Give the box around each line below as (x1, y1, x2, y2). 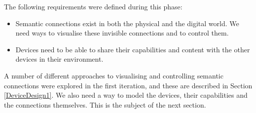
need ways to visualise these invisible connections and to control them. (15, 28, 229, 38)
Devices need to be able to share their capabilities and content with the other (15, 44, 250, 54)
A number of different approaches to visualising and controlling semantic (4, 70, 223, 80)
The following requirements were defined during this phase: (4, 1, 183, 11)
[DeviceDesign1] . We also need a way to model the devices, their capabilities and (4, 90, 248, 100)
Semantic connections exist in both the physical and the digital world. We (15, 18, 239, 28)
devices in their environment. (15, 54, 104, 64)
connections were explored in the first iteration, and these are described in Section (4, 80, 253, 90)
